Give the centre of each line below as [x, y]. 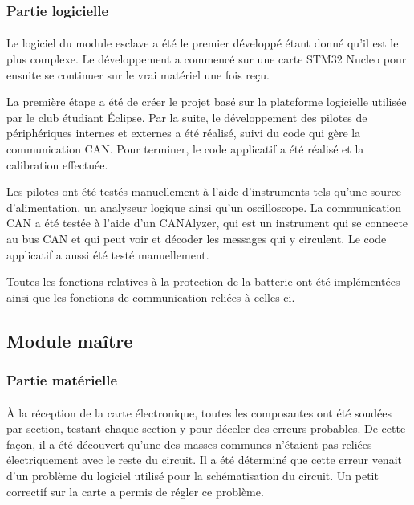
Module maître [70, 340]
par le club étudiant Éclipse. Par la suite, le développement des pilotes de [187, 117]
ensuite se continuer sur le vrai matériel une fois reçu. [138, 74]
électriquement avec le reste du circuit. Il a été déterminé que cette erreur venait [204, 460]
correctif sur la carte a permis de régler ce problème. [135, 491]
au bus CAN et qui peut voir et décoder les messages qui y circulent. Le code [197, 238]
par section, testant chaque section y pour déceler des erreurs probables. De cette [206, 428]
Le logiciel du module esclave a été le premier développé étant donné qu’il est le [203, 43]
